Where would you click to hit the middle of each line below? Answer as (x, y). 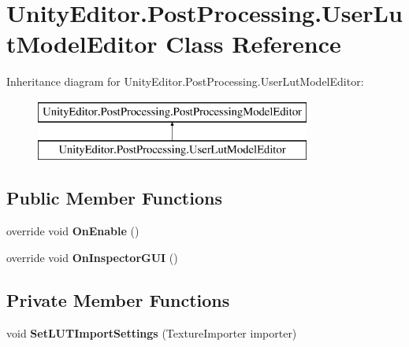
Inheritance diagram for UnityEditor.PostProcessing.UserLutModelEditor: (185, 81)
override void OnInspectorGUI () (92, 257)
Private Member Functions (118, 299)
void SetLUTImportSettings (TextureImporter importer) (152, 332)
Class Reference (253, 44)
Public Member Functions (114, 198)
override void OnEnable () (73, 231)
